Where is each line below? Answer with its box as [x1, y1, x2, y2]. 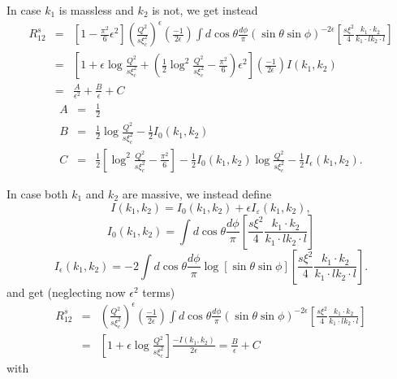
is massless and [58, 2, 134, 18]
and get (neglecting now [6, 283, 126, 300]
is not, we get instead [152, 2, 258, 18]
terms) [142, 283, 175, 300]
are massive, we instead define [122, 185, 272, 202]
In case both [6, 185, 68, 202]
